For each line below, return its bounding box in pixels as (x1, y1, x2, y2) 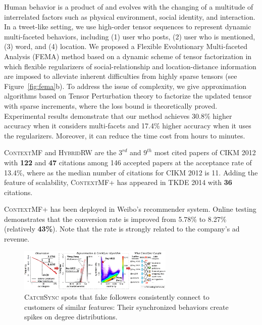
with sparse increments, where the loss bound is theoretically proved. (4, 100, 218, 111)
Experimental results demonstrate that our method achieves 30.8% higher (4, 110, 232, 121)
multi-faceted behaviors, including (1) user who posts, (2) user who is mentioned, (4, 31, 255, 41)
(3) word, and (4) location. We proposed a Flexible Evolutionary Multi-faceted (4, 41, 248, 52)
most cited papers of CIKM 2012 (154, 147, 256, 158)
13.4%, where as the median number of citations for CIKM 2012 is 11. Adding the (4, 167, 258, 177)
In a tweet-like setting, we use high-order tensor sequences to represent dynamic (4, 21, 251, 32)
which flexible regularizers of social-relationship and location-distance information (4, 61, 256, 71)
